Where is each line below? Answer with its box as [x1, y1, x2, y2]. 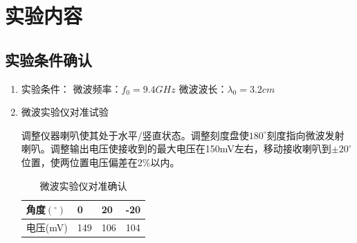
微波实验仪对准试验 [21, 105, 109, 119]
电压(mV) [26, 219, 68, 234]
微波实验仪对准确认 [39, 178, 127, 192]
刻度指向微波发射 [266, 127, 345, 142]
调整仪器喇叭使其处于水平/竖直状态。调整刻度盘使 [21, 127, 249, 142]
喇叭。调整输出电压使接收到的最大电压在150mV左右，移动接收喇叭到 [21, 141, 331, 156]
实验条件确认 [5, 48, 92, 70]
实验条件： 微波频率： [21, 81, 122, 96]
